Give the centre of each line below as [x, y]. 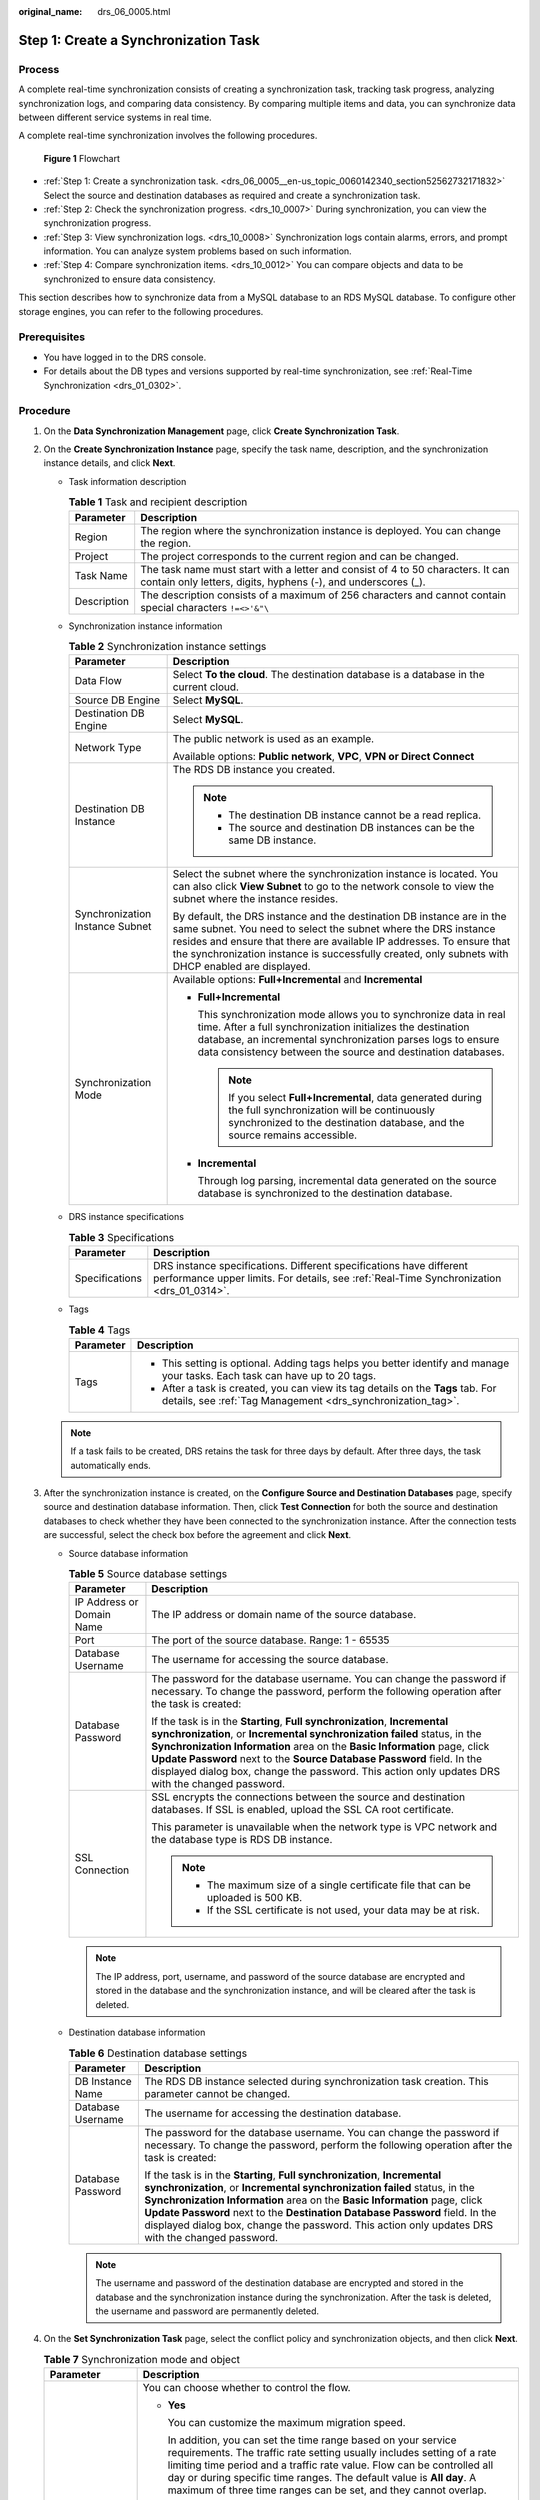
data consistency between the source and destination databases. [351, 1052]
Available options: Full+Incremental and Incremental [297, 980]
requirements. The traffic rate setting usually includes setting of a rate [332, 2453]
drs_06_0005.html [134, 11]
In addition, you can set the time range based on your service [312, 2440]
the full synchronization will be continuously [331, 1110]
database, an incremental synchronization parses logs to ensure [348, 1040]
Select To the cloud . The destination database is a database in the [328, 675]
